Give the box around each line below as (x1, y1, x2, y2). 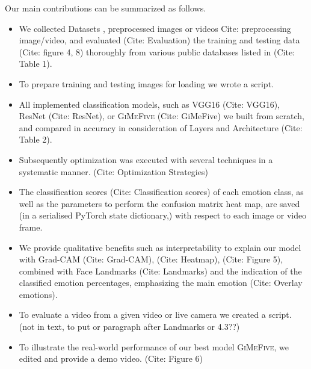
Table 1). (19, 57, 52, 70)
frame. (19, 220, 43, 233)
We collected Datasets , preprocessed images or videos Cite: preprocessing (19, 22, 291, 34)
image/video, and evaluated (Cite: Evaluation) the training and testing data (19, 34, 300, 46)
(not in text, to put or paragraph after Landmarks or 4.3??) (19, 320, 240, 333)
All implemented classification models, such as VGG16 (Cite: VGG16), (19, 98, 280, 110)
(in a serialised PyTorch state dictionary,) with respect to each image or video (19, 209, 307, 222)
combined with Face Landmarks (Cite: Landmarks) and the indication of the (19, 264, 302, 277)
